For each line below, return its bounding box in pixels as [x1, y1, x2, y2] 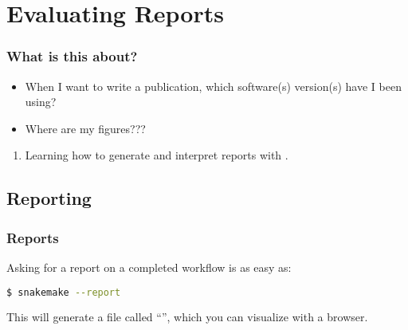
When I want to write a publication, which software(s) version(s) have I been [25, 77, 402, 94]
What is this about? [6, 46, 138, 66]
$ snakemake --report [6, 286, 121, 298]
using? [25, 93, 57, 110]
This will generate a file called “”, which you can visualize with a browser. [6, 308, 368, 325]
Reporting [6, 186, 92, 210]
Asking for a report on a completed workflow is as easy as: [6, 258, 292, 275]
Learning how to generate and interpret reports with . [25, 147, 288, 163]
